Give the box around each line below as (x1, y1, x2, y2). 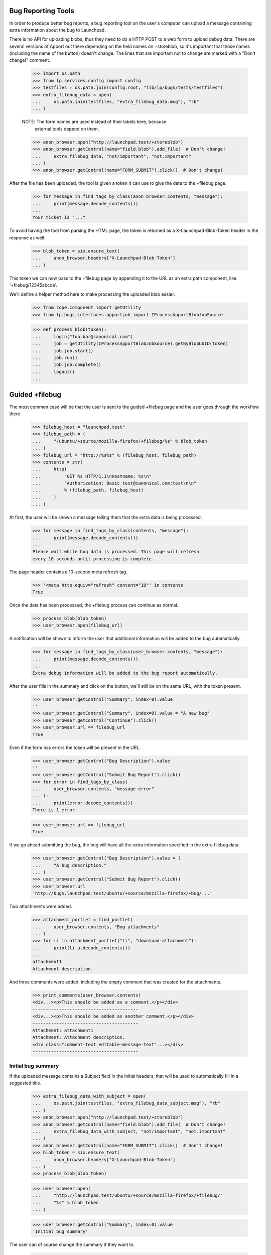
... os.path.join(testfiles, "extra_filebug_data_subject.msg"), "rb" (32, 1100, 221, 1106)
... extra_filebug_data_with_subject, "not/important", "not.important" (32, 1128, 226, 1134)
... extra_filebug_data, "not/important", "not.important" (32, 153, 192, 159)
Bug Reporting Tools (9, 7, 75, 15)
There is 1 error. (32, 807, 78, 813)
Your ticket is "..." (32, 215, 86, 220)
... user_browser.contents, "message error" (32, 786, 155, 792)
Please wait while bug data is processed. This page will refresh (32, 549, 199, 555)
